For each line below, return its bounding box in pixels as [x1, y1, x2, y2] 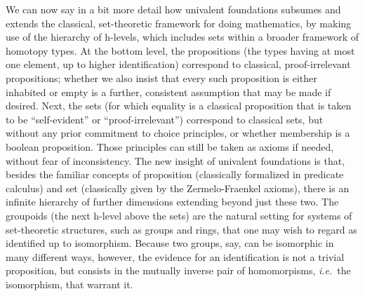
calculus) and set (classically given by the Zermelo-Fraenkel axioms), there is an [6, 180, 350, 195]
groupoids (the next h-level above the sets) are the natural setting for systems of [6, 208, 352, 222]
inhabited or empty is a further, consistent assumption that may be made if [6, 84, 331, 99]
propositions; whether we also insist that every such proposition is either [6, 70, 317, 85]
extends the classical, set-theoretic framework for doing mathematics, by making [6, 15, 352, 30]
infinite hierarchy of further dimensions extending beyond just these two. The [6, 194, 339, 209]
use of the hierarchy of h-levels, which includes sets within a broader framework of [6, 29, 359, 44]
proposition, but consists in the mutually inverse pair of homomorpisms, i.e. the [6, 263, 351, 278]
